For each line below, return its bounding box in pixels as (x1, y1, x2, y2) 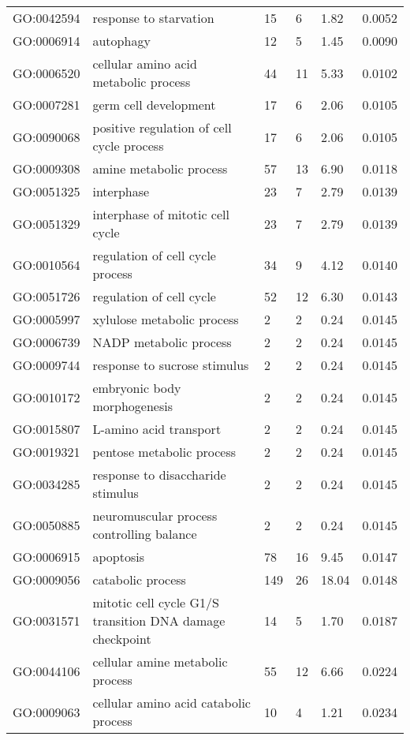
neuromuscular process (92, 506, 218, 525)
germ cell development (92, 95, 216, 114)
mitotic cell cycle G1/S (92, 593, 219, 611)
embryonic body (92, 379, 181, 397)
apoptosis (92, 548, 144, 566)
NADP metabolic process (92, 333, 232, 351)
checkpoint (92, 630, 151, 648)
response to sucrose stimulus (92, 356, 249, 374)
